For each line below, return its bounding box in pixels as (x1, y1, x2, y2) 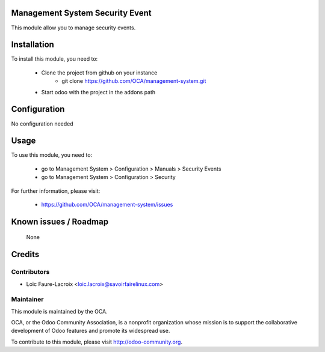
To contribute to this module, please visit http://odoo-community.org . (11, 338, 183, 345)
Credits (11, 249, 40, 259)
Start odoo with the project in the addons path (41, 88, 156, 96)
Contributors (11, 268, 50, 276)
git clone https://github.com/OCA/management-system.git (61, 77, 206, 85)
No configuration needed (11, 120, 73, 127)
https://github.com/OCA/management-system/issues (41, 201, 173, 208)
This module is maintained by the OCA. (11, 308, 108, 315)
